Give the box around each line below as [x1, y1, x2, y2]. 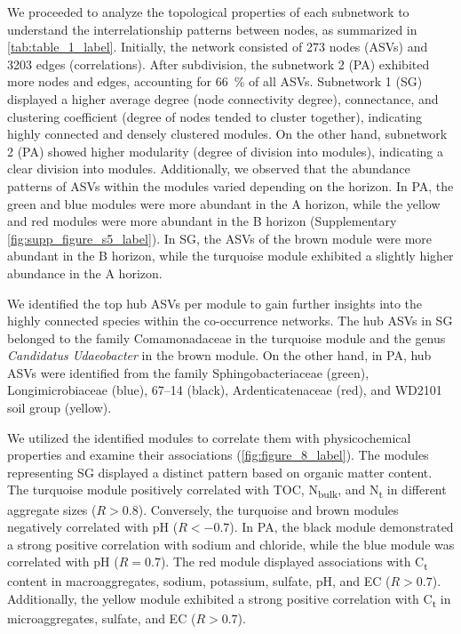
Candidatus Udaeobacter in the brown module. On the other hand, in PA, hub [7, 346, 432, 365]
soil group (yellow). [7, 398, 112, 417]
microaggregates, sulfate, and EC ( [7, 609, 196, 628]
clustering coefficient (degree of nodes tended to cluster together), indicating [7, 107, 423, 125]
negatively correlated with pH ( [7, 518, 179, 536]
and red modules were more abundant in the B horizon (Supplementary [7, 212, 397, 230]
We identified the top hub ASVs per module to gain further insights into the [7, 293, 423, 312]
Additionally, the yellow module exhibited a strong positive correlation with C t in [7, 590, 451, 610]
